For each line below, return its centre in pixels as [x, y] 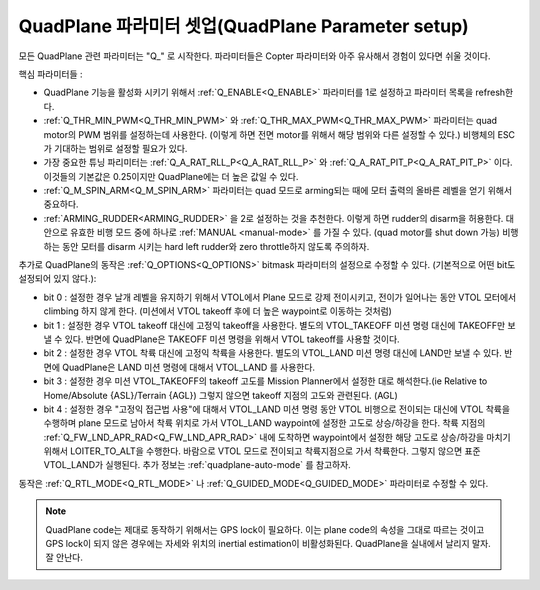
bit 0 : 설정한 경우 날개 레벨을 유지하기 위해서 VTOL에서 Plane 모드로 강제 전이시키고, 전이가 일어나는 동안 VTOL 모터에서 [280, 297]
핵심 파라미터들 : [51, 74]
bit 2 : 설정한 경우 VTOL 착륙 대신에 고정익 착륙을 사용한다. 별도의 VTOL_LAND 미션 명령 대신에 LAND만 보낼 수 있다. [272, 353]
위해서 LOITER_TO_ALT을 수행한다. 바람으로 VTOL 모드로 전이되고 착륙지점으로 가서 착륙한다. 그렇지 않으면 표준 [262, 451]
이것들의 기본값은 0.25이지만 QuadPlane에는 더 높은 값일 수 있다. [171, 176]
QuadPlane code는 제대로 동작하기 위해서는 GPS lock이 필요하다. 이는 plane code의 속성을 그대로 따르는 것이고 [265, 529]
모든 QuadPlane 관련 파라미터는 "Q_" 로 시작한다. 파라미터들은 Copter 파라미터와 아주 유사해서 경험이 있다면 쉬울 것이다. [254, 56]
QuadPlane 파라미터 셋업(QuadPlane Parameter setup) [243, 26]
